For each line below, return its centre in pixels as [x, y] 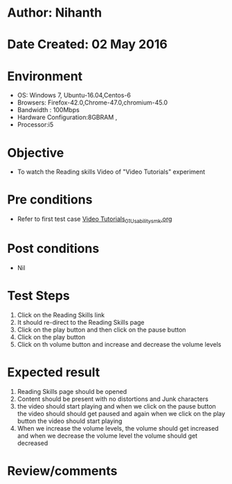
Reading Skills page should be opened [72, 391]
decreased [33, 443]
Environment [45, 76]
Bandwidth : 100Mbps [48, 110]
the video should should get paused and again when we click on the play [121, 413]
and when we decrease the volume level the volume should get [107, 436]
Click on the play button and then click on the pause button [101, 330]
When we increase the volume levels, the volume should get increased [118, 428]
